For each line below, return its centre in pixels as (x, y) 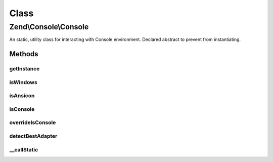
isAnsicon (22, 96)
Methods (24, 54)
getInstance (25, 69)
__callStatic (24, 149)
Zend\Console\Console (49, 27)
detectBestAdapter (33, 136)
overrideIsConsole (33, 123)
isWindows (23, 82)
